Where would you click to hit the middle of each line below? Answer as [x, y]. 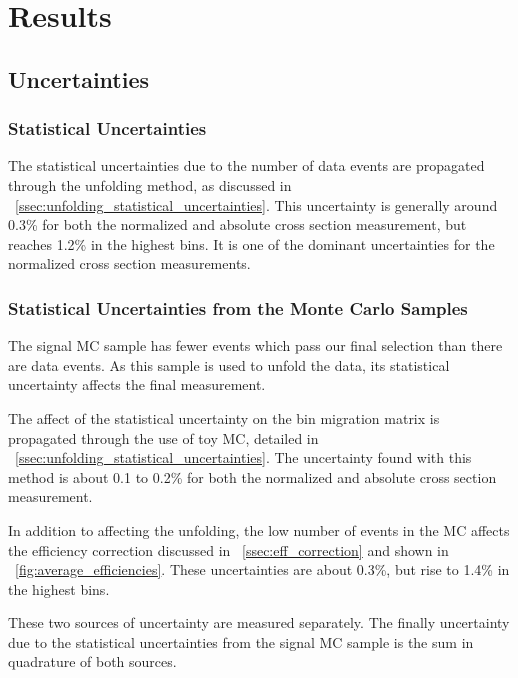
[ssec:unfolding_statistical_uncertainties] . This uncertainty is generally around [256, 204]
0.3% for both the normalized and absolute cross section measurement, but [237, 224]
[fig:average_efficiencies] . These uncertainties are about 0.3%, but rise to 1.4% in [262, 569]
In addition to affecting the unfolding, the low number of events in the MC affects [259, 529]
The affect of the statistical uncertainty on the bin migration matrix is [224, 417]
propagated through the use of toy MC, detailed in [163, 437]
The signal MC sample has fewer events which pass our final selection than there [255, 345]
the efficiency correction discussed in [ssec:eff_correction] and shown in [228, 549]
